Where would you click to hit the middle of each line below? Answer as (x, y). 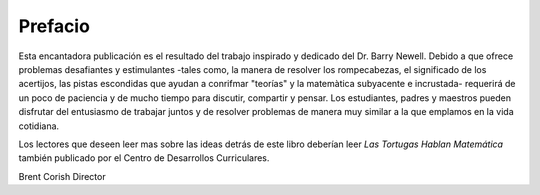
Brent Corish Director (62, 176)
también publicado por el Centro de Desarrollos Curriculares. (144, 158)
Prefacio (54, 26)
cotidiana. (39, 126)
